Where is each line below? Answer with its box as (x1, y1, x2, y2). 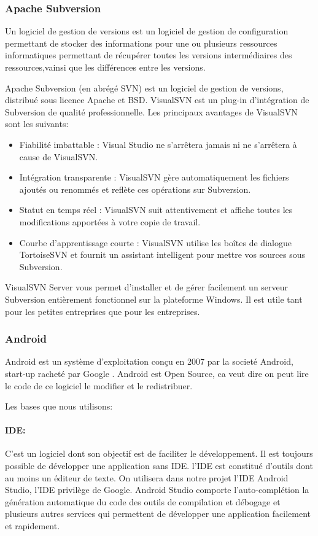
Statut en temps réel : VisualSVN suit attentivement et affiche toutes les (19, 203, 293, 216)
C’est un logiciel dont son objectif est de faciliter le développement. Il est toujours (5, 447, 313, 460)
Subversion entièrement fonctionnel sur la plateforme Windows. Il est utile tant (5, 292, 303, 305)
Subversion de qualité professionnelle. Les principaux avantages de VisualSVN (5, 105, 298, 118)
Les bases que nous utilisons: (5, 400, 113, 413)
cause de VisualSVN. (19, 150, 98, 163)
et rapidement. (5, 519, 60, 532)
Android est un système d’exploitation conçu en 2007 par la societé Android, (5, 355, 293, 368)
